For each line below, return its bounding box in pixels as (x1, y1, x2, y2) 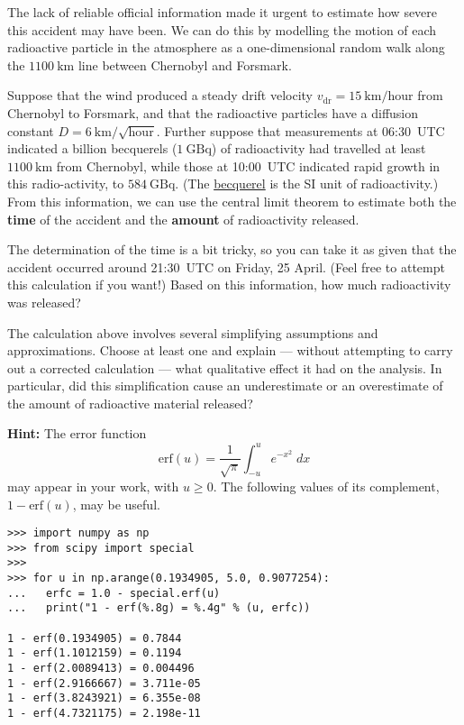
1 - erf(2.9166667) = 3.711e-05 (7, 676, 201, 690)
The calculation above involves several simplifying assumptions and (7, 323, 378, 342)
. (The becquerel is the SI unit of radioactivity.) (175, 174, 439, 193)
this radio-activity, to (7, 174, 124, 193)
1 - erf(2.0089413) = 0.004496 (7, 662, 195, 675)
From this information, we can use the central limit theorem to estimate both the (7, 191, 457, 210)
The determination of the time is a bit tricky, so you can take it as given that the (7, 240, 457, 259)
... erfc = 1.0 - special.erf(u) (7, 586, 221, 600)
